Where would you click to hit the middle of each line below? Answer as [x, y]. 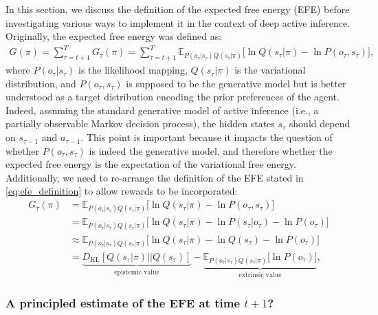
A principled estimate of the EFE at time [123, 303]
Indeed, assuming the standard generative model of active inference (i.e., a [162, 110]
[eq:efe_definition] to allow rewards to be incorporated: [122, 191]
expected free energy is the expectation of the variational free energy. [151, 164]
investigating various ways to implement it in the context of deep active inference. [178, 22]
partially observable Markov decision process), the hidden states [140, 123]
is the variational [270, 70]
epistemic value [137, 272]
